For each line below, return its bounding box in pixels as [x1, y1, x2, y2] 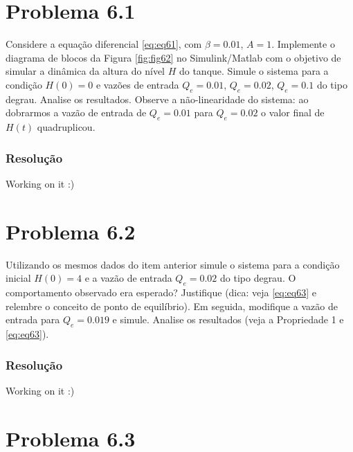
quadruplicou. [37, 120, 96, 134]
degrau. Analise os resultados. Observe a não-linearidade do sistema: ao [6, 91, 309, 106]
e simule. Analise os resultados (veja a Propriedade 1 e [112, 312, 344, 327]
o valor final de [261, 105, 325, 120]
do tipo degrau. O [220, 271, 296, 285]
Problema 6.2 [6, 217, 136, 245]
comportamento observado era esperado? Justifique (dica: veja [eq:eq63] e [6, 285, 316, 300]
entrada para [6, 312, 60, 327]
